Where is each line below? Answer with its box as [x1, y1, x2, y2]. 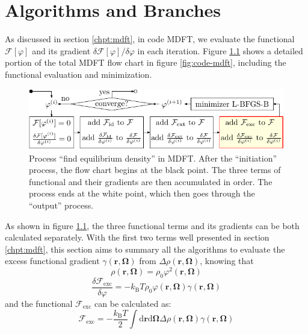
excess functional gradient [5, 254, 100, 267]
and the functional [5, 297, 73, 309]
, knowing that [200, 254, 254, 267]
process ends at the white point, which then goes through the [29, 187, 255, 200]
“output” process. [29, 198, 94, 211]
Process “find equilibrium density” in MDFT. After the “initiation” [29, 151, 277, 164]
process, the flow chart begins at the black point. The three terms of [29, 163, 281, 176]
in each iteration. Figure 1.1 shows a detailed [137, 44, 303, 57]
